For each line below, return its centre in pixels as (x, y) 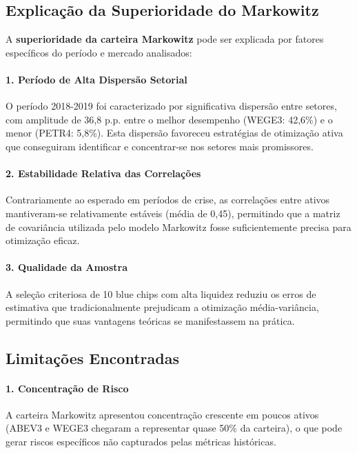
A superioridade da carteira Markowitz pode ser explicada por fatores (165, 39)
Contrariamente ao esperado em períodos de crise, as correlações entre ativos (168, 200)
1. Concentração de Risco (67, 388)
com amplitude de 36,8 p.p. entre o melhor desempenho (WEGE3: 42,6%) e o (169, 119)
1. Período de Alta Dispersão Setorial (96, 79)
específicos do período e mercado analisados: (99, 52)
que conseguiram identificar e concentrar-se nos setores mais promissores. (160, 146)
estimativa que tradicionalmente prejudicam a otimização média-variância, (162, 307)
